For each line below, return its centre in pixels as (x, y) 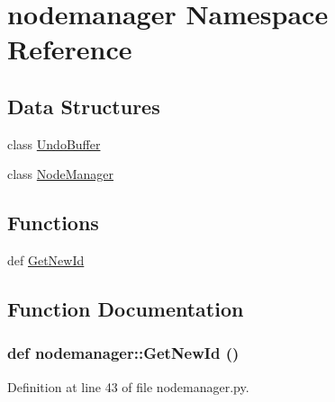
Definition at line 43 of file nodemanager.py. (128, 386)
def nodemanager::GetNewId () (123, 353)
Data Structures (84, 106)
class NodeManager (61, 174)
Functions (53, 223)
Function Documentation (126, 309)
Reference (70, 49)
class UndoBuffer (54, 143)
